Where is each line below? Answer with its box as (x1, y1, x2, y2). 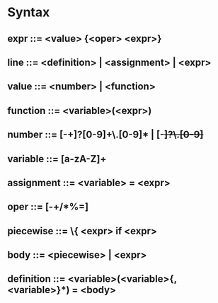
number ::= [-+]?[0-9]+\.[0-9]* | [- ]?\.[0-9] (7, 129, 204, 141)
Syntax (7, 4, 50, 21)
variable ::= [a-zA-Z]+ (7, 153, 107, 165)
